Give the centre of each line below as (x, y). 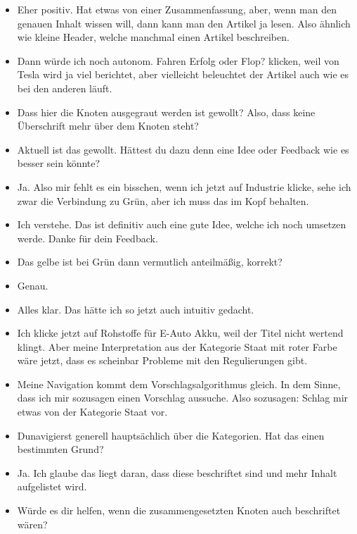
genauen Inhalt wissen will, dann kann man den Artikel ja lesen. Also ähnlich (184, 23)
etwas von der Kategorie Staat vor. (92, 412)
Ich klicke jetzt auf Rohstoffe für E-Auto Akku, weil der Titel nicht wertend (180, 333)
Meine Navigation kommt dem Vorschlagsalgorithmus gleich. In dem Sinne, (179, 384)
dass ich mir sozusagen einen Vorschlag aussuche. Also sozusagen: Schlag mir (183, 398)
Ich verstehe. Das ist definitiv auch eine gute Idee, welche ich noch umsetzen (182, 224)
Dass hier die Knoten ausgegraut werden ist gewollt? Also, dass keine (166, 112)
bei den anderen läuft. (65, 88)
